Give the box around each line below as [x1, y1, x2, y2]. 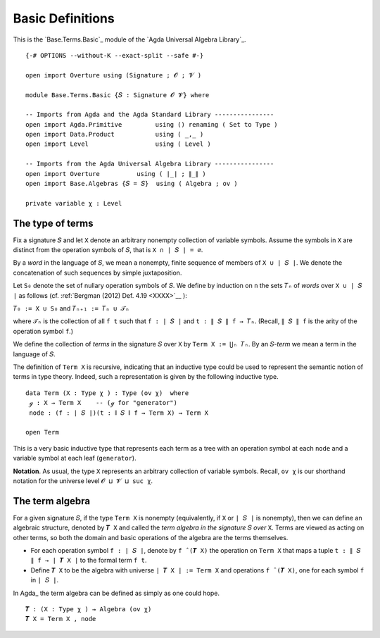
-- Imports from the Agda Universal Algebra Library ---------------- [25, 160, 274, 168]
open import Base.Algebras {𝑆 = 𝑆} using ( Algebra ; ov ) [25, 180, 239, 188]
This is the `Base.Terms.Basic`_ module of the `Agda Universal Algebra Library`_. [13, 35, 246, 44]
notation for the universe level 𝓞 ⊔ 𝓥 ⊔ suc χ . [13, 476, 153, 485]
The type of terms [13, 217, 94, 229]
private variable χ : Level [25, 199, 122, 207]
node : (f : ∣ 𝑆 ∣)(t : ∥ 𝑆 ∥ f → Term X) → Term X [29, 408, 209, 417]
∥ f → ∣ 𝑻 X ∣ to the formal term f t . [30, 556, 147, 565]
